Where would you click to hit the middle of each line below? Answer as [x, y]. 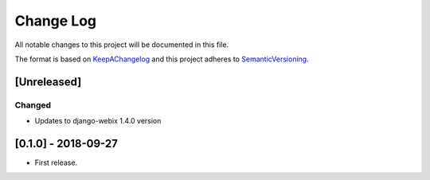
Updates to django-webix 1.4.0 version [98, 121]
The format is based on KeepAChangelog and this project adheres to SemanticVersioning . [162, 59]
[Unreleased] [48, 82]
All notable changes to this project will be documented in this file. [122, 45]
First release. [56, 162]
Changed [33, 105]
